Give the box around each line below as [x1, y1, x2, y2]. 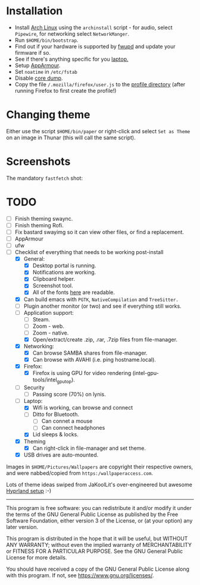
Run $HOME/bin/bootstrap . [14, 36, 79, 43]
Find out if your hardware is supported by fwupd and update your [14, 43, 176, 50]
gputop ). [57, 376, 76, 385]
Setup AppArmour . [14, 61, 61, 69]
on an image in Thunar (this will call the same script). [6, 134, 136, 141]
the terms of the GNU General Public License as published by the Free [6, 511, 179, 518]
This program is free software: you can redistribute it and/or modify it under [6, 504, 192, 511]
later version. [6, 523, 39, 530]
